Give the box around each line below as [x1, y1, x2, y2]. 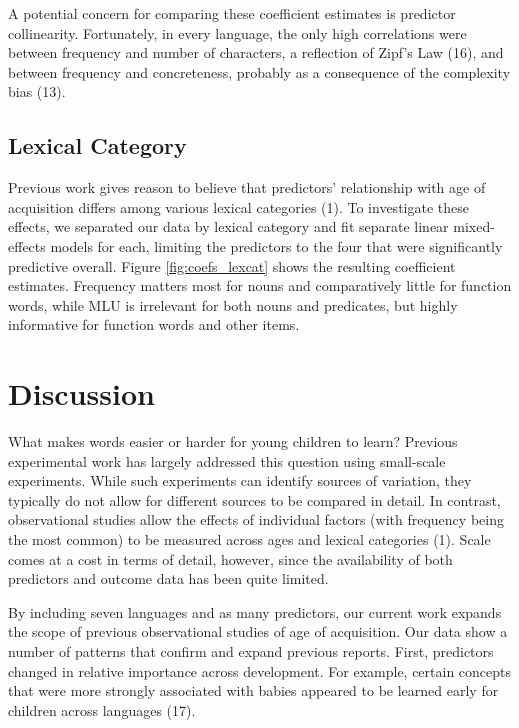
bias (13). [8, 81, 66, 102]
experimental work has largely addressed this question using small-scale [8, 450, 446, 471]
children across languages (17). [8, 699, 196, 720]
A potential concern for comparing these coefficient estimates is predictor [8, 3, 456, 23]
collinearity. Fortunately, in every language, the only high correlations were [8, 22, 467, 43]
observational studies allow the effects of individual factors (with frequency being [8, 509, 504, 530]
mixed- [453, 216, 495, 237]
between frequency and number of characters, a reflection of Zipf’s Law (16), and [8, 42, 504, 63]
